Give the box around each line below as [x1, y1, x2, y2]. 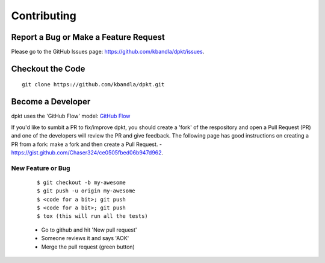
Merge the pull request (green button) [41, 243, 135, 250]
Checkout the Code [11, 63, 85, 74]
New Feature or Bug [11, 163, 70, 172]
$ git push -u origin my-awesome [37, 188, 135, 194]
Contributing [11, 9, 76, 22]
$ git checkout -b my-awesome [37, 179, 126, 186]
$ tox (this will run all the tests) [37, 213, 149, 220]
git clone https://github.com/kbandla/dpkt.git [22, 81, 165, 88]
